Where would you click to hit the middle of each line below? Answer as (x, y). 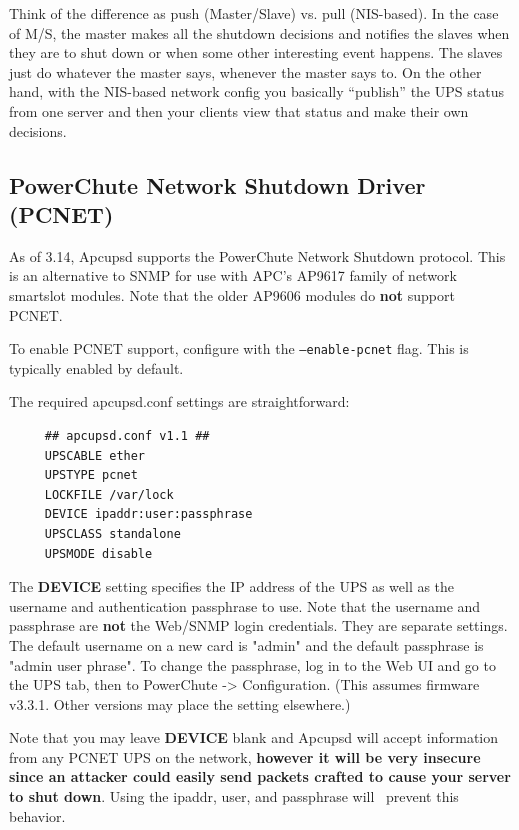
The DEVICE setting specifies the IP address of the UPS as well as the (232, 586)
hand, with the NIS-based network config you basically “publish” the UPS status (256, 91)
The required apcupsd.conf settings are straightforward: (179, 401)
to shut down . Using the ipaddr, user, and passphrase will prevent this (234, 796)
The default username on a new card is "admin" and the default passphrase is (246, 644)
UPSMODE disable (98, 553)
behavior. (37, 815)
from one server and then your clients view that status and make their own (239, 110)
